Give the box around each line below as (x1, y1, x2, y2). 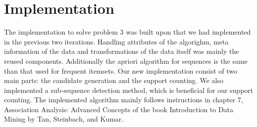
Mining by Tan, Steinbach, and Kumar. (4, 114, 124, 124)
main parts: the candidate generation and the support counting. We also (4, 75, 223, 85)
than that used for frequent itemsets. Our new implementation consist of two (4, 65, 238, 76)
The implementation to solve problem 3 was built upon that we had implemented (4, 27, 251, 37)
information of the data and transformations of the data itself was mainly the (4, 46, 239, 56)
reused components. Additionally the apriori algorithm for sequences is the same (4, 55, 248, 66)
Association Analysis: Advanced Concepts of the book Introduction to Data (4, 104, 234, 114)
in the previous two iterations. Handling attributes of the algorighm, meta (4, 36, 229, 46)
